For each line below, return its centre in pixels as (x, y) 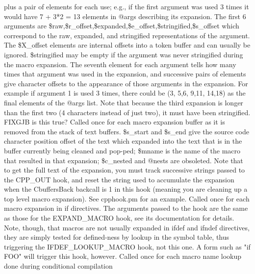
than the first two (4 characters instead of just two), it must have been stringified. (127, 112)
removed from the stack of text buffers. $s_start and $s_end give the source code (127, 131)
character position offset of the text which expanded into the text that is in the (123, 141)
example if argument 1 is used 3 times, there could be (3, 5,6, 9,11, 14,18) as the (125, 93)
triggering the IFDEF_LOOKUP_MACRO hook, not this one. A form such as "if (127, 246)
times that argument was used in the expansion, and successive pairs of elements (125, 74)
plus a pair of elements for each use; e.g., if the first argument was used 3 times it (127, 6)
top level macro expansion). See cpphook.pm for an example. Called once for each (127, 198)
